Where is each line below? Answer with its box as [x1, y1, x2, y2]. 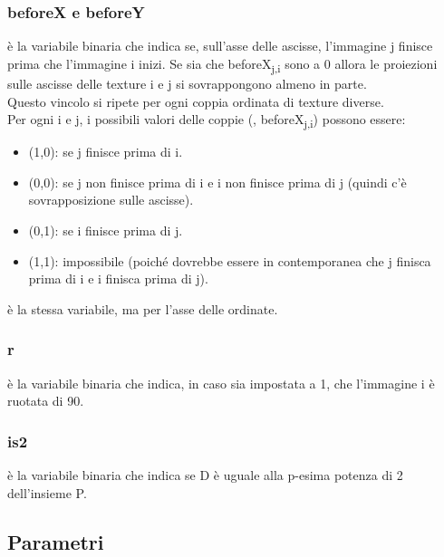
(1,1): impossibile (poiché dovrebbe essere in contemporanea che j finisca [28, 251, 431, 270]
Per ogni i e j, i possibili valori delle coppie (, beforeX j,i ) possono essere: [7, 110, 406, 130]
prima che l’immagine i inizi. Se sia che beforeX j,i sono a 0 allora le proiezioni [7, 53, 438, 75]
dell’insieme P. [7, 483, 87, 502]
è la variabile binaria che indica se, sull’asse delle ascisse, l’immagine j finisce [7, 36, 433, 55]
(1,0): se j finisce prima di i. [28, 142, 183, 161]
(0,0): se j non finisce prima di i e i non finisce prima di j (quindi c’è [28, 172, 407, 191]
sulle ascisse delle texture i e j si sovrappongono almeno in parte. [7, 73, 367, 92]
